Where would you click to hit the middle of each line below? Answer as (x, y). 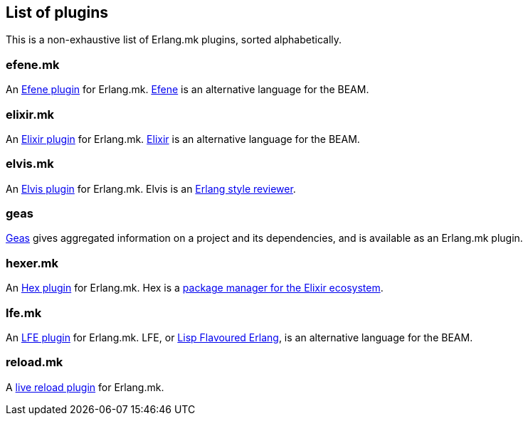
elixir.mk (30, 114)
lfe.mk (24, 313)
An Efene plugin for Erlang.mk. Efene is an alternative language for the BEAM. (188, 90)
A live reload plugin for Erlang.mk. (85, 387)
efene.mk (33, 64)
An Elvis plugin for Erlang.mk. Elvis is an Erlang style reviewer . (151, 188)
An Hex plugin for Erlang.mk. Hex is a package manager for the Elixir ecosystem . (195, 288)
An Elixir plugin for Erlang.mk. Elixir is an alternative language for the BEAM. (183, 139)
